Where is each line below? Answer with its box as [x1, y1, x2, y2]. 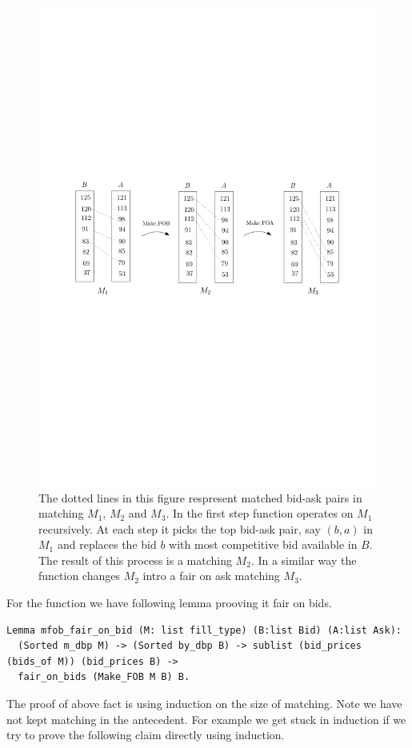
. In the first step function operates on [166, 505, 354, 522]
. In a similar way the [250, 551, 357, 568]
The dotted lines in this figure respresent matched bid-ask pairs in [38, 489, 362, 506]
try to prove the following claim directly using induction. [6, 726, 285, 743]
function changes [38, 567, 120, 584]
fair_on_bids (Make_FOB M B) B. [18, 671, 190, 683]
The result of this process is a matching [38, 551, 232, 568]
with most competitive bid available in [169, 536, 358, 553]
